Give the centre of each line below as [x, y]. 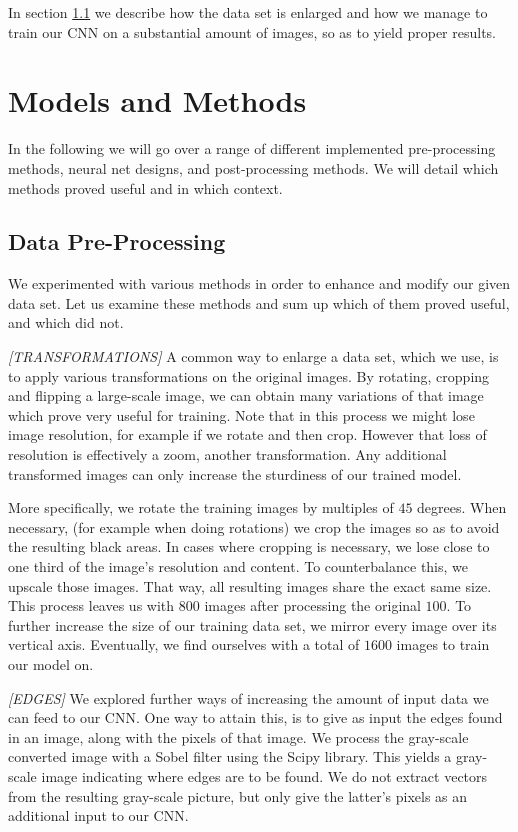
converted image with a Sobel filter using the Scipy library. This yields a [230, 756]
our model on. [51, 663]
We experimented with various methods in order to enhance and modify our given [259, 283]
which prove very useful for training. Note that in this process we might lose [241, 414]
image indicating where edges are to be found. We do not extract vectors [264, 775]
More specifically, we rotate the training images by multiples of [201, 507]
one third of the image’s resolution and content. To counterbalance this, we [238, 566]
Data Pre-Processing [117, 241]
